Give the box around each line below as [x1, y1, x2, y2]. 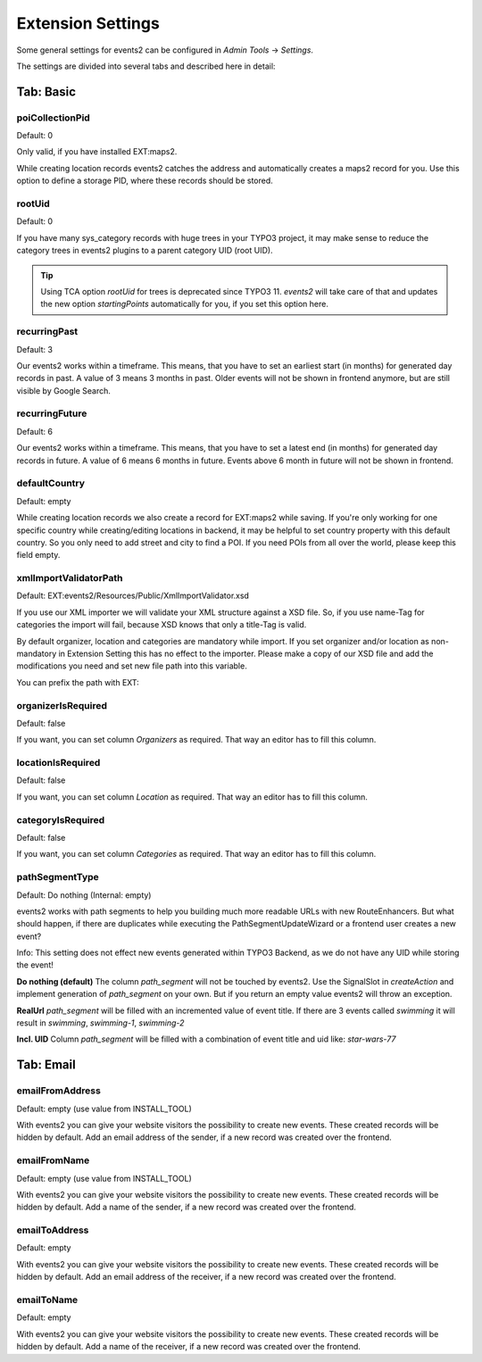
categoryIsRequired [16, 813, 105, 826]
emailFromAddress [16, 1084, 102, 1097]
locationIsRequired [16, 757, 101, 769]
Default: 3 [16, 344, 54, 354]
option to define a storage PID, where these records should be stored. [16, 175, 274, 187]
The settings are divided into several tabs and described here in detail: [16, 61, 276, 71]
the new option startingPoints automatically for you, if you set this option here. [40, 299, 329, 310]
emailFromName [16, 1154, 90, 1167]
